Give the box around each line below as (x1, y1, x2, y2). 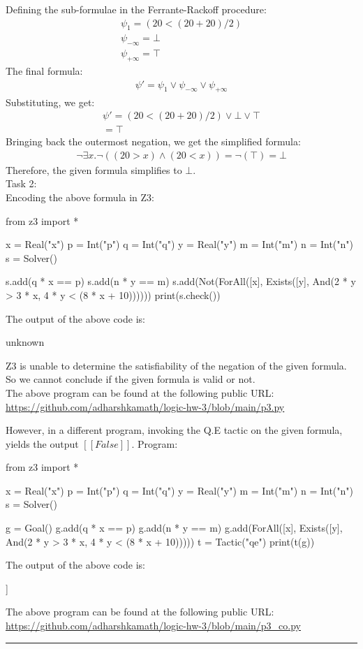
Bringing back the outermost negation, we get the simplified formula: (6, 134, 301, 149)
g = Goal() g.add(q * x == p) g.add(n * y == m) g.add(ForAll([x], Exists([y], (6, 520, 343, 535)
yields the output (6, 436, 79, 451)
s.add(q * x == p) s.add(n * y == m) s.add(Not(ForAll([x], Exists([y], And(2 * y (6, 274, 356, 289)
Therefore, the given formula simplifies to (6, 162, 182, 177)
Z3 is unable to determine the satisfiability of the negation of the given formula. (6, 358, 347, 372)
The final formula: (6, 64, 83, 78)
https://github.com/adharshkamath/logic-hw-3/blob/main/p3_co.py (6, 618, 301, 633)
